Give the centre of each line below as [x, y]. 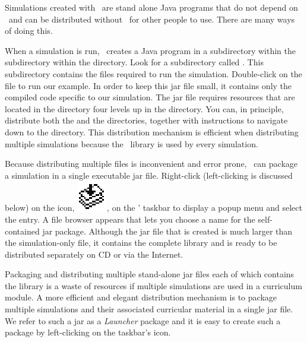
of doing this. [29, 31]
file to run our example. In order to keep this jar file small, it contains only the [148, 85]
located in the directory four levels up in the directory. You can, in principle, [144, 108]
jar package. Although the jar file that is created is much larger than [167, 231]
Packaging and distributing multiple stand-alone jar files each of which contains [150, 274]
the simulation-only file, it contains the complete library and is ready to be [141, 243]
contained [22, 231]
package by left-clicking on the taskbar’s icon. [88, 332]
